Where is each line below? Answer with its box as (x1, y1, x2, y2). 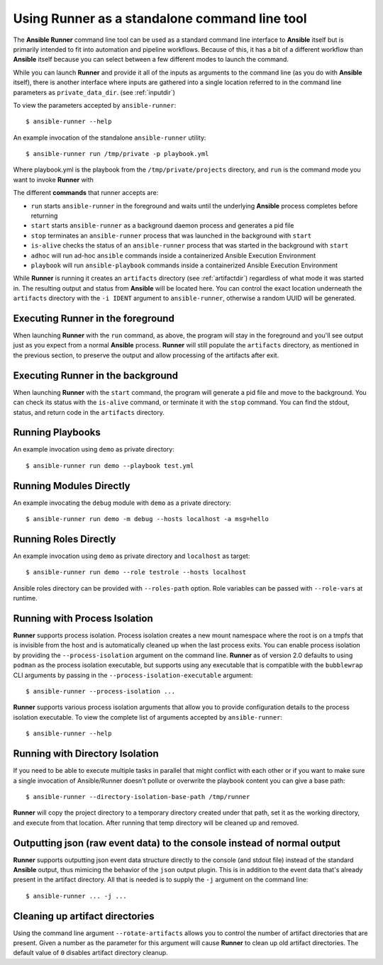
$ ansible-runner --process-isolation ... (26, 688, 176, 696)
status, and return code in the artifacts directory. (13, 408, 165, 416)
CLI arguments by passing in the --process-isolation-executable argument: (13, 671, 253, 679)
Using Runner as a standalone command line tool (13, 11, 308, 26)
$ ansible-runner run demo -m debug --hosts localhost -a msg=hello (26, 515, 269, 523)
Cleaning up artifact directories (13, 910, 155, 922)
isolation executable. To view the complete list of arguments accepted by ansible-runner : (13, 713, 283, 721)
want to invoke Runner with (13, 175, 94, 184)
